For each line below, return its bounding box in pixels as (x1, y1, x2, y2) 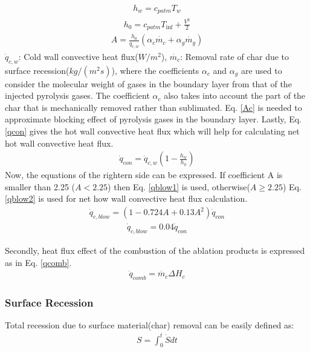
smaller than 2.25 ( (5, 180, 76, 193)
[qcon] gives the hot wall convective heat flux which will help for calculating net (5, 125, 300, 138)
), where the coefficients (111, 64, 199, 76)
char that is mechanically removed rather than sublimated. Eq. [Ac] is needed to (5, 101, 302, 113)
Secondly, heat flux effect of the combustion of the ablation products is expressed (5, 244, 305, 256)
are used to (241, 64, 282, 76)
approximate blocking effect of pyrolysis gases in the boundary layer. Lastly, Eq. (5, 113, 302, 125)
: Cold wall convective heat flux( (18, 50, 138, 62)
